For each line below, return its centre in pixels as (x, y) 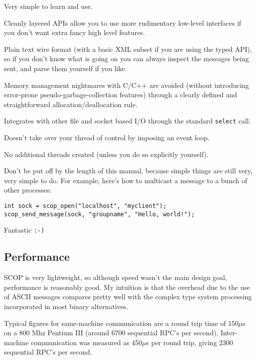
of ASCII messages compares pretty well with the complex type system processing (128, 297)
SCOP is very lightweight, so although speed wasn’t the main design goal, (116, 277)
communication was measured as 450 (86, 342)
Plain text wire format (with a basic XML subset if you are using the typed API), (128, 49)
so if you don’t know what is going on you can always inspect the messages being (127, 59)
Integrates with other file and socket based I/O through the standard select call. (128, 121)
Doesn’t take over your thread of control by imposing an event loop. (107, 137)
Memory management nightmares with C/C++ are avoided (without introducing (127, 85)
